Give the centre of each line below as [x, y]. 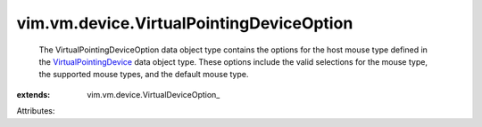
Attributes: [36, 111]
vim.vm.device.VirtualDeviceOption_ [154, 94]
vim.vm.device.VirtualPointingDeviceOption [185, 23]
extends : [33, 94]
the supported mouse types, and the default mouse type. [144, 75]
